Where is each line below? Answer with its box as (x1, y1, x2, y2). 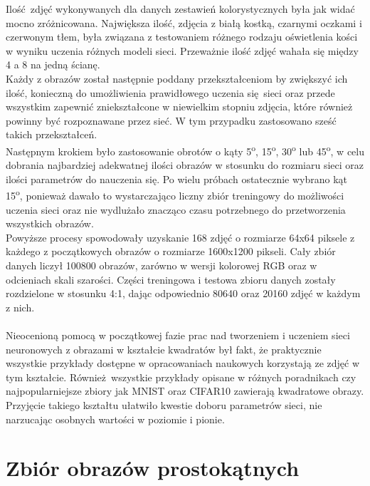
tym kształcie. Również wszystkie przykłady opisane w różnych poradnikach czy (6, 369, 356, 384)
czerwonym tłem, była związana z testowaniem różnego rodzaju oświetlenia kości (6, 29, 358, 44)
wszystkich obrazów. (6, 216, 94, 231)
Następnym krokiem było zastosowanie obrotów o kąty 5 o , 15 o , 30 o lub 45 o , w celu (6, 141, 364, 158)
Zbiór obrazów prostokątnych (6, 453, 300, 482)
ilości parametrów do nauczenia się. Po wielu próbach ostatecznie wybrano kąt (6, 171, 348, 186)
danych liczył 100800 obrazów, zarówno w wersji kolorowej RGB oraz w (6, 258, 317, 272)
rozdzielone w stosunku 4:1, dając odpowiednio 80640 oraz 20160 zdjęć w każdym (6, 286, 361, 301)
